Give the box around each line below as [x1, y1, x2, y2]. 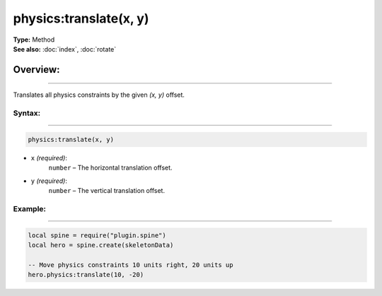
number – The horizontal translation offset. [48, 163, 173, 172]
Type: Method [13, 35, 55, 44]
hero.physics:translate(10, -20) [28, 271, 144, 279]
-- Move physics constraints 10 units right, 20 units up [28, 261, 233, 268]
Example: [13, 203, 46, 213]
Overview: [13, 64, 60, 76]
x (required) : [30, 153, 67, 162]
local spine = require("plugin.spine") [28, 231, 166, 239]
